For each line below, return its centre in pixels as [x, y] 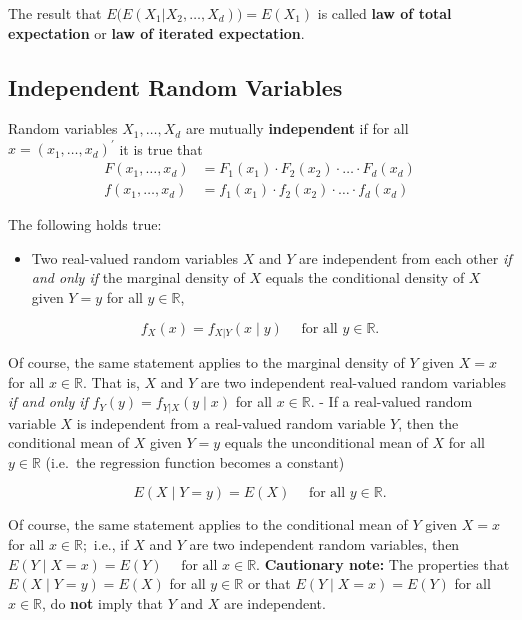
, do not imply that [102, 602]
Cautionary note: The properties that [387, 563]
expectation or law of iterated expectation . [156, 32]
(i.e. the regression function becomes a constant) [195, 461]
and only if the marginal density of [138, 277]
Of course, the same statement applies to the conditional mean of [208, 524]
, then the [428, 422]
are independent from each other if [405, 257]
